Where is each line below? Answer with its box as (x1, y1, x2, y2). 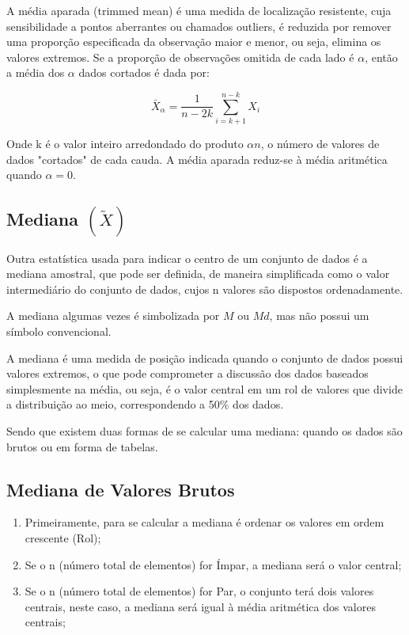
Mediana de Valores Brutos (6, 477, 235, 501)
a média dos (6, 64, 65, 81)
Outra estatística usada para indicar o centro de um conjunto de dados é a (6, 249, 368, 266)
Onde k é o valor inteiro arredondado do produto (6, 135, 244, 152)
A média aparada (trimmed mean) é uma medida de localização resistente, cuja (6, 2, 392, 18)
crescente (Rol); (25, 530, 101, 546)
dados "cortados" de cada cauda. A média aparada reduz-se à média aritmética (6, 150, 388, 167)
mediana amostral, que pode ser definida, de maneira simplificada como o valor (6, 265, 390, 282)
